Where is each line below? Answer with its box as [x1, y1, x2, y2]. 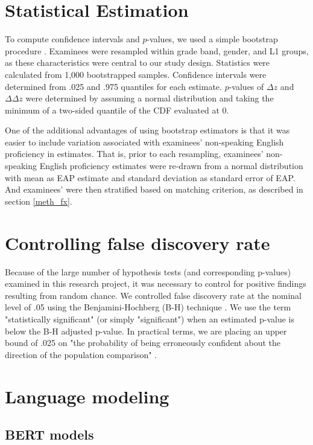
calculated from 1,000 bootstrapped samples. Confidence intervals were [5, 68, 267, 80]
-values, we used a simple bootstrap [147, 33, 278, 45]
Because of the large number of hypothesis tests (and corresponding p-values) [5, 265, 291, 278]
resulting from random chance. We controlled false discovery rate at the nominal [5, 289, 302, 301]
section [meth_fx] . [5, 194, 72, 207]
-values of [229, 80, 264, 92]
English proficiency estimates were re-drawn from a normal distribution [39, 159, 303, 172]
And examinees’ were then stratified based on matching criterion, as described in [5, 183, 303, 196]
